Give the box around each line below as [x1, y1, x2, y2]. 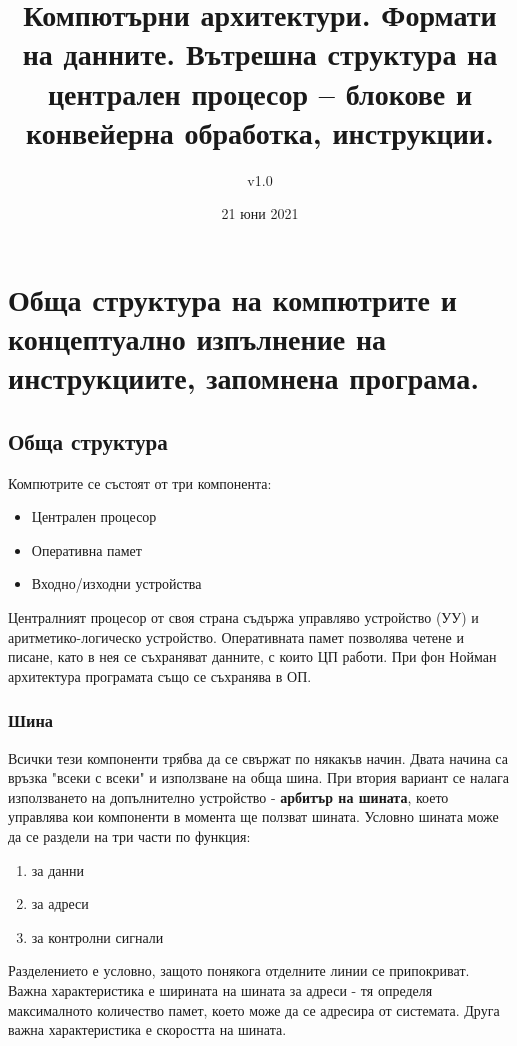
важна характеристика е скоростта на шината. [8, 1019, 287, 1040]
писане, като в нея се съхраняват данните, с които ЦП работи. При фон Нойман [8, 646, 497, 667]
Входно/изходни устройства [31, 573, 202, 594]
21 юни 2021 [221, 203, 299, 224]
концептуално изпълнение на [8, 318, 387, 359]
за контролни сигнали [31, 926, 164, 947]
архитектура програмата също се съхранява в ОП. [8, 665, 312, 686]
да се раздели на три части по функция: [8, 825, 251, 846]
